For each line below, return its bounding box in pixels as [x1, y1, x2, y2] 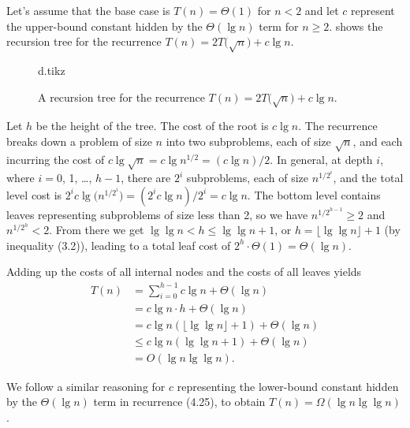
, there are [121, 169, 171, 186]
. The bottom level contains [247, 186, 381, 203]
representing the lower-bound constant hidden [177, 378, 399, 394]
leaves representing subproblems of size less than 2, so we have [6, 206, 308, 222]
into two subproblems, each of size [166, 132, 331, 149]
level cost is [6, 186, 62, 203]
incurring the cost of [6, 151, 105, 167]
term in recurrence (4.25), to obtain [93, 393, 266, 410]
